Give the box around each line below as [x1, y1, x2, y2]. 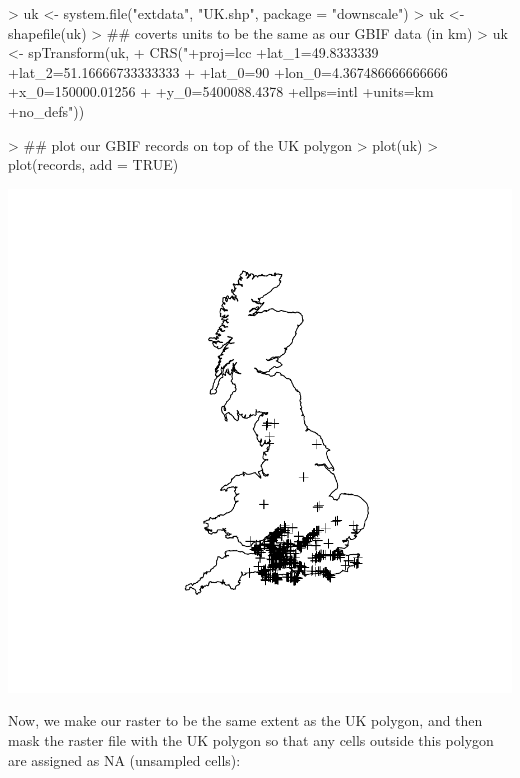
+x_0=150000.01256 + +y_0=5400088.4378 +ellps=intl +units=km [8, 81, 434, 102]
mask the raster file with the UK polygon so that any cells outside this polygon [8, 729, 494, 750]
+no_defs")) [8, 100, 85, 121]
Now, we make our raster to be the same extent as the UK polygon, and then [8, 710, 483, 731]
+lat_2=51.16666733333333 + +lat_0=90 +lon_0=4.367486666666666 [8, 61, 448, 82]
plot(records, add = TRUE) [8, 154, 179, 175]
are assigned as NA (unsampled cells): [8, 749, 241, 770]
